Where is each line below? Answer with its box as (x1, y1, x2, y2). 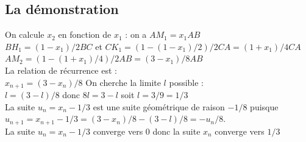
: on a (125, 28, 147, 41)
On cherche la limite (85, 76, 161, 88)
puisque (250, 100, 279, 113)
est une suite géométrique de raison (93, 100, 225, 113)
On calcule (5, 28, 44, 41)
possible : (169, 76, 204, 88)
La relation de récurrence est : (5, 63, 117, 76)
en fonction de (58, 28, 112, 41)
